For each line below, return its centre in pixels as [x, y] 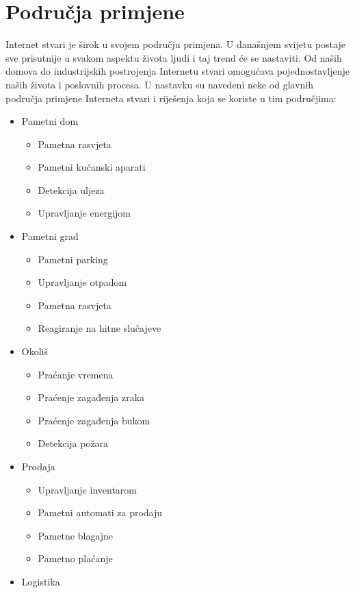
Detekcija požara [73, 443]
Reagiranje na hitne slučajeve [100, 328]
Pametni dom [50, 121]
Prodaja [38, 466]
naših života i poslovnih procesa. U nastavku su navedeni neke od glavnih [160, 84]
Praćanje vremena [76, 374]
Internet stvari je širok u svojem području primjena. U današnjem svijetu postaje [175, 44]
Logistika [41, 581]
